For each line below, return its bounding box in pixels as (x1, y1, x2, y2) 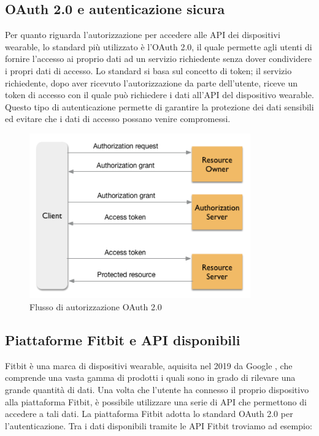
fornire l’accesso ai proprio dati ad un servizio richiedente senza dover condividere (5, 52, 312, 65)
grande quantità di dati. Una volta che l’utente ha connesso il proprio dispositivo (5, 383, 309, 396)
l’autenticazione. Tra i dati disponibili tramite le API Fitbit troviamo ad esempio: (5, 419, 312, 432)
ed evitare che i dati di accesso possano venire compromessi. (5, 112, 231, 125)
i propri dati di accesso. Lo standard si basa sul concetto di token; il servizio (5, 64, 292, 77)
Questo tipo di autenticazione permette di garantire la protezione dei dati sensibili (5, 100, 314, 113)
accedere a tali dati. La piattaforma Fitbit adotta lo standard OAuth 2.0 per (5, 407, 293, 420)
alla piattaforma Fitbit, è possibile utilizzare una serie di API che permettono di (5, 395, 307, 408)
